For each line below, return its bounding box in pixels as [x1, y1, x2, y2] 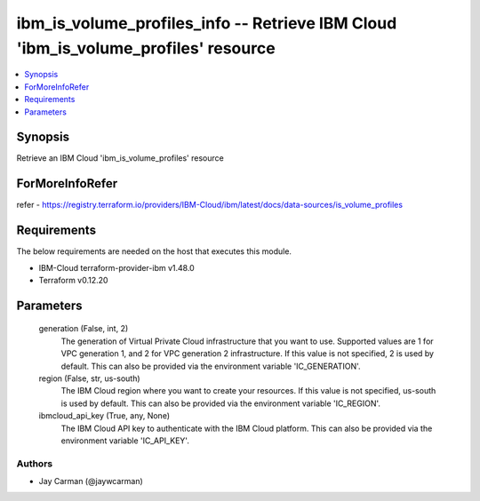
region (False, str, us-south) [38, 373, 141, 384]
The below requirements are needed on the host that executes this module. [16, 246, 292, 257]
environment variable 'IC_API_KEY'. [60, 435, 190, 446]
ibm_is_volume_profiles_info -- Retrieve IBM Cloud [16, 13, 397, 33]
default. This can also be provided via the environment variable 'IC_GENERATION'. [60, 361, 361, 371]
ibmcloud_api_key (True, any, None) [38, 410, 171, 421]
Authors [16, 457, 53, 470]
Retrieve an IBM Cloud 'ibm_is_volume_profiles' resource [16, 153, 224, 163]
